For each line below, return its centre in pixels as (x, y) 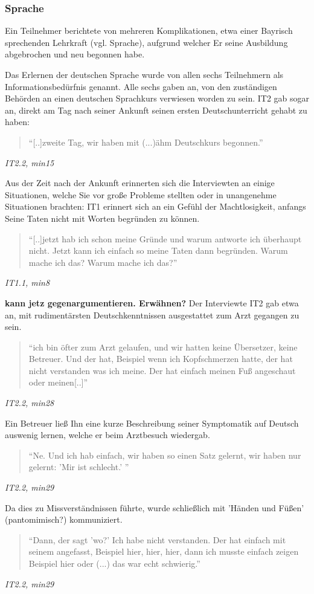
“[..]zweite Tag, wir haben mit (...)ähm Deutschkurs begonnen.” (146, 142)
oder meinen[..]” (58, 382)
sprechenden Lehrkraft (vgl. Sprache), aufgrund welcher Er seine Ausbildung (146, 42)
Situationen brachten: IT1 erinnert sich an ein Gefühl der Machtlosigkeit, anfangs (155, 206)
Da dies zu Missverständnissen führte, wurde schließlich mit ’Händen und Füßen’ (155, 507)
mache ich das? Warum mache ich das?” (103, 262)
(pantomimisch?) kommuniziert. (64, 519)
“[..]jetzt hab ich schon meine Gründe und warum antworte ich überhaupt (165, 238)
